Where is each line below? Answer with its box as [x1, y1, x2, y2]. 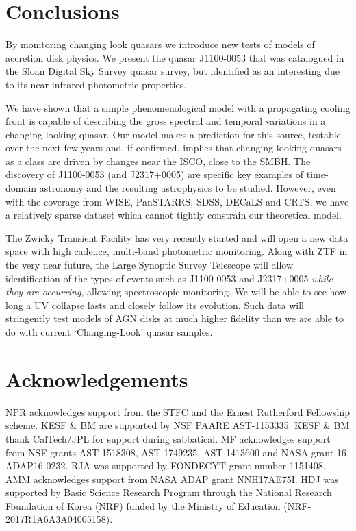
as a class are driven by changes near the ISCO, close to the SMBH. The [5, 153, 311, 168]
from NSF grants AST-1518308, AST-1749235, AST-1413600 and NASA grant [5, 445, 334, 459]
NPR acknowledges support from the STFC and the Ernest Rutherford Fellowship [5, 404, 350, 419]
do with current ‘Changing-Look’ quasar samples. [5, 325, 213, 338]
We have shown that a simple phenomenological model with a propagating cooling [5, 100, 351, 114]
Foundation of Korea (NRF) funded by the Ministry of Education [5, 498, 281, 513]
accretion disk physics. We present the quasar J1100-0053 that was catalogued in [5, 50, 344, 64]
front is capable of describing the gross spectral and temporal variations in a [5, 114, 326, 128]
